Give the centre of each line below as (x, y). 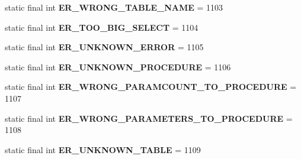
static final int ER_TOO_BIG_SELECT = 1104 (102, 27)
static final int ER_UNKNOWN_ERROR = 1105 (104, 47)
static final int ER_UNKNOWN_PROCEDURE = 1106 (118, 66)
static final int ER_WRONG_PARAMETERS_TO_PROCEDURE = (149, 118)
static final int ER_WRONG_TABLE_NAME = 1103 (114, 7)
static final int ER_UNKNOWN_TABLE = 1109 (103, 149)
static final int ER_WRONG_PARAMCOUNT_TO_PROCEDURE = (151, 87)
